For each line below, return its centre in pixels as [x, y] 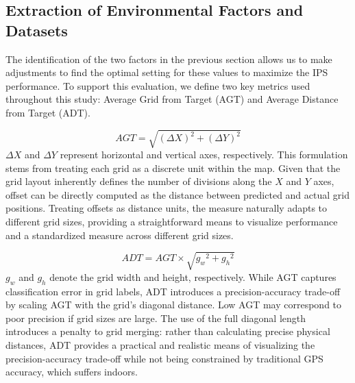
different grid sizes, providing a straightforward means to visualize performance [172, 222]
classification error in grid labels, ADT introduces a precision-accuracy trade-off [173, 291]
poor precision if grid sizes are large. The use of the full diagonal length [156, 318]
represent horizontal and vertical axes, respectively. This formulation [204, 155]
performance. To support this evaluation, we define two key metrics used [158, 85]
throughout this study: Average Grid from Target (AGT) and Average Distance [172, 99]
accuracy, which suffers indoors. [72, 372]
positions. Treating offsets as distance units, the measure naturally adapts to [167, 208]
